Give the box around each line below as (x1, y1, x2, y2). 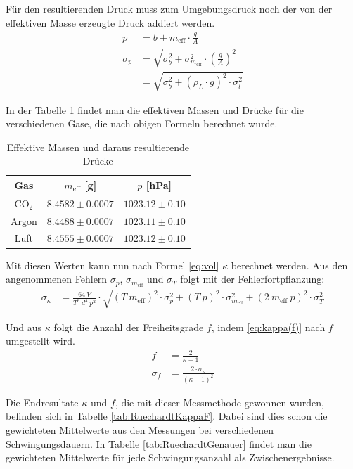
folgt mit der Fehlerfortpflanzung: (180, 271, 325, 286)
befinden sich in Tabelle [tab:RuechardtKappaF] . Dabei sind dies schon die (6, 409, 328, 423)
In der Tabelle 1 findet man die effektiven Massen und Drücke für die (6, 102, 304, 117)
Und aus (6, 319, 42, 334)
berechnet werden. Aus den (231, 257, 348, 272)
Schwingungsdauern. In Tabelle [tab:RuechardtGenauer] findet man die (6, 436, 312, 451)
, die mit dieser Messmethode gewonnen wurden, (115, 394, 324, 409)
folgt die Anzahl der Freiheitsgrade (53, 319, 204, 334)
